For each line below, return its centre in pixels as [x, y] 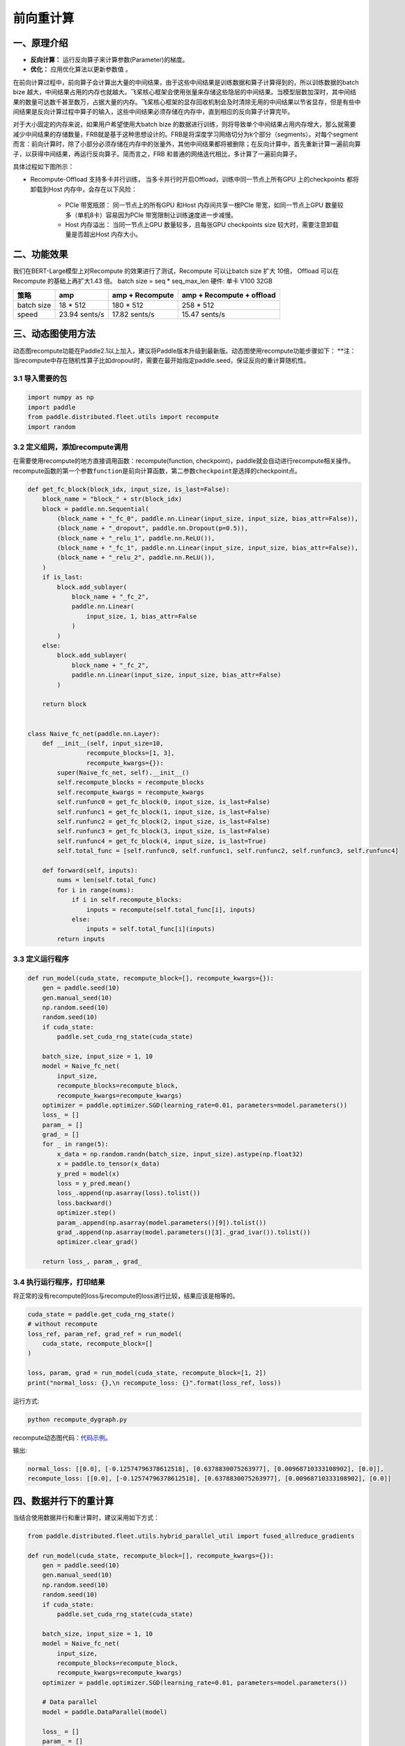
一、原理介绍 [40, 43]
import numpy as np [61, 397]
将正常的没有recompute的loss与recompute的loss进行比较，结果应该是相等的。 [126, 1296]
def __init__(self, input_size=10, [103, 743]
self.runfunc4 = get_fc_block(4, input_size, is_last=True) [162, 841]
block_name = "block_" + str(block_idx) [112, 499]
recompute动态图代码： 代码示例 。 [62, 1437]
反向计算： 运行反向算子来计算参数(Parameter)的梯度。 [109, 60]
